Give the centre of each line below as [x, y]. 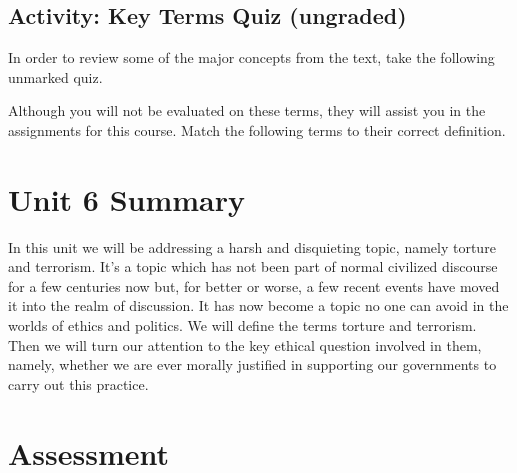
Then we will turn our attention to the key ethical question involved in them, [245, 344]
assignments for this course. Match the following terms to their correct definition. [257, 129]
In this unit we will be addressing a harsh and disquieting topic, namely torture [252, 246]
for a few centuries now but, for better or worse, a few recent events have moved [254, 285]
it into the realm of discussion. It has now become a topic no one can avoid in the [258, 305]
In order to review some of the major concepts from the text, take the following [251, 57]
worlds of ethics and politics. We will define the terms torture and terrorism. [242, 325]
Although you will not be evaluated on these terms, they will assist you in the [247, 110]
